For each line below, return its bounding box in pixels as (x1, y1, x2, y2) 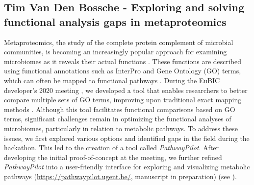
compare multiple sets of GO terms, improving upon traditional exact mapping (4, 94, 242, 105)
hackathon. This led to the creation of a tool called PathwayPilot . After (4, 142, 219, 153)
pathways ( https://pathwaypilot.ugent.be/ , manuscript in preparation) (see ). (4, 171, 237, 181)
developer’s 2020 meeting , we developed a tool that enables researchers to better (4, 85, 248, 95)
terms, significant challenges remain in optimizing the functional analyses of (4, 114, 231, 124)
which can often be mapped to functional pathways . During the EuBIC (4, 75, 220, 85)
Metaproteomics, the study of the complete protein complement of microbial (4, 37, 233, 47)
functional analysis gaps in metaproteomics (4, 14, 227, 29)
